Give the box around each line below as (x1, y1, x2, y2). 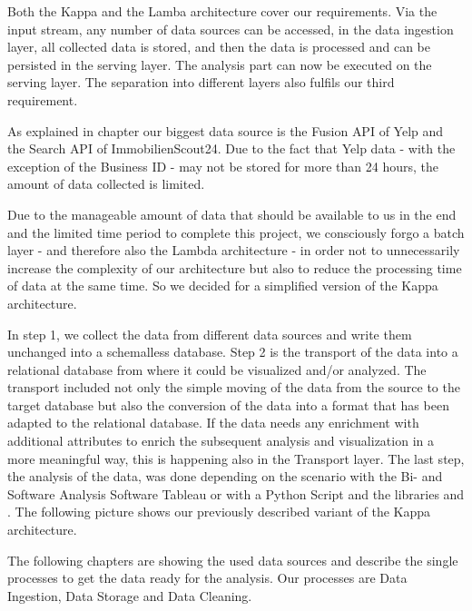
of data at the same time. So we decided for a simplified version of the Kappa (7, 276, 438, 295)
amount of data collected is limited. (7, 174, 205, 193)
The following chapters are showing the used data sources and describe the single (7, 550, 458, 569)
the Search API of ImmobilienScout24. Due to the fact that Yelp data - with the (7, 139, 456, 158)
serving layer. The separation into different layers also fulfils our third (7, 73, 395, 92)
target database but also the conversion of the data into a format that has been (7, 395, 449, 414)
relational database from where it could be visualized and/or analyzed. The (7, 360, 427, 379)
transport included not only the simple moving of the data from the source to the (7, 378, 460, 397)
